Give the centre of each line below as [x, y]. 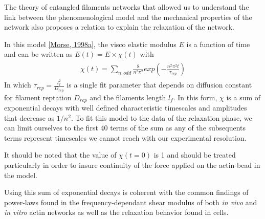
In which [18, 85]
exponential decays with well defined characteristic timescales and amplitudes [126, 107]
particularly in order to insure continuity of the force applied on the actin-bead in [132, 165]
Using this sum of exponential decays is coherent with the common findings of [126, 192]
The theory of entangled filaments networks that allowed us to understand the [127, 7]
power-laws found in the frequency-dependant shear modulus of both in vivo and [131, 202]
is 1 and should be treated [195, 155]
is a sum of [244, 97]
